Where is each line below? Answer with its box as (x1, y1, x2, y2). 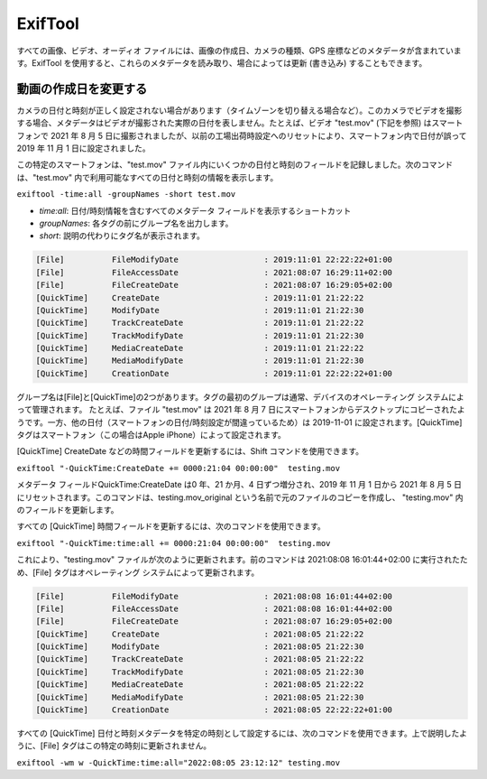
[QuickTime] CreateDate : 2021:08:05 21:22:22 (35, 628, 364, 639)
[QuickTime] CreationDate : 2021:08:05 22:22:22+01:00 (35, 705, 392, 715)
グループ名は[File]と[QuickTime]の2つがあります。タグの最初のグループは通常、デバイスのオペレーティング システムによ (16, 391, 464, 402)
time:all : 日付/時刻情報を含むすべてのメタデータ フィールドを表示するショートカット (39, 205, 352, 216)
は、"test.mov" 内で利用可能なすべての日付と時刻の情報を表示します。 (16, 172, 279, 182)
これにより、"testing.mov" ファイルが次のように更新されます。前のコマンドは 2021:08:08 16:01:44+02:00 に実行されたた (16, 554, 468, 565)
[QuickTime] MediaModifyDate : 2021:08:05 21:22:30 (35, 691, 364, 702)
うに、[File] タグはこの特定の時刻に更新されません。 (16, 740, 212, 751)
